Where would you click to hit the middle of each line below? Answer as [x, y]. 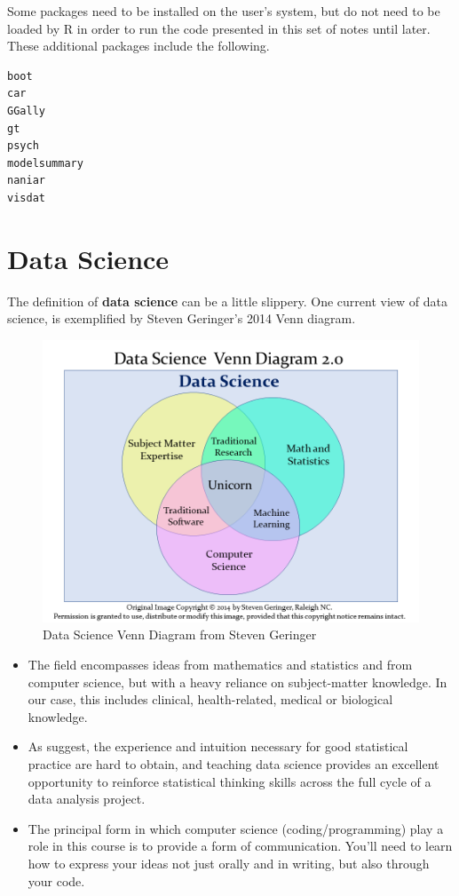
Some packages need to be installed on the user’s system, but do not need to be [224, 11]
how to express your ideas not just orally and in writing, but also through [229, 863]
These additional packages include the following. [138, 46]
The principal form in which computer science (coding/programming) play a [236, 828]
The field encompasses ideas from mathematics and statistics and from [220, 665]
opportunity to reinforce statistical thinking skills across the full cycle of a [229, 781]
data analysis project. [87, 799]
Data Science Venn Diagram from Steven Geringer [180, 634]
